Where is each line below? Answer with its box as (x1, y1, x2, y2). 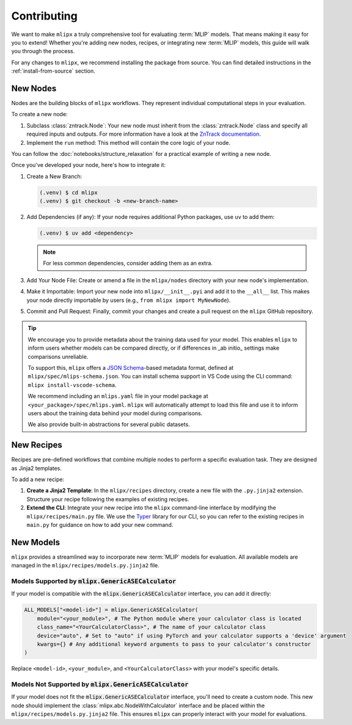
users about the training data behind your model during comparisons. (28, 410, 203, 417)
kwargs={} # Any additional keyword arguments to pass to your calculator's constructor (37, 641, 311, 647)
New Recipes (11, 440, 62, 451)
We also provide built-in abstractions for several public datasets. (28, 421, 190, 428)
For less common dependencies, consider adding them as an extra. (43, 260, 213, 267)
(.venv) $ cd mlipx (39, 189, 98, 196)
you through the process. (11, 48, 75, 55)
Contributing (11, 9, 78, 23)
